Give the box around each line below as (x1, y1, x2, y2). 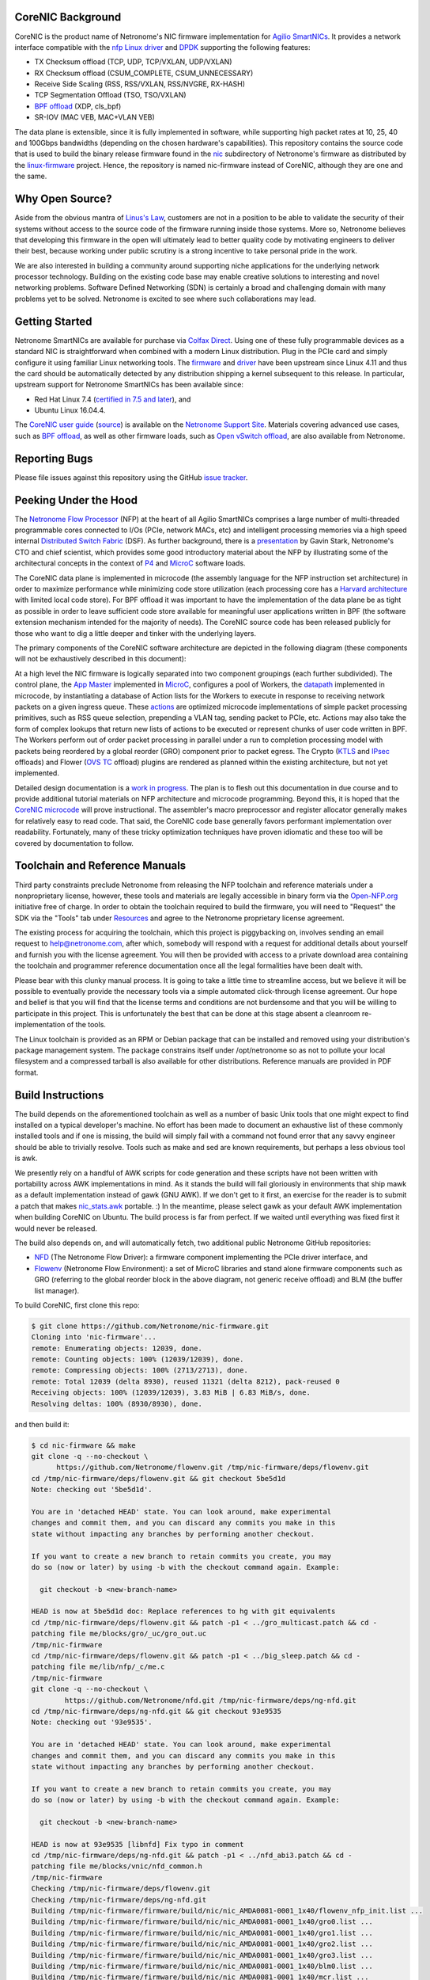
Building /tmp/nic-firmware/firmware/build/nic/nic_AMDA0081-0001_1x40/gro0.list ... (31, 1917, 373, 1926)
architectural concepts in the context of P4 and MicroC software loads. (14, 558, 246, 568)
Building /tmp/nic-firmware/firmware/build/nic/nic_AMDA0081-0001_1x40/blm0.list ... (31, 1961, 373, 1970)
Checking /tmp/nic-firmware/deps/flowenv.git (31, 1884, 211, 1893)
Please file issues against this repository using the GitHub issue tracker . (14, 472, 248, 482)
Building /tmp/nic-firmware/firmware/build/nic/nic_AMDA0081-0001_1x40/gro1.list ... (31, 1929, 373, 1937)
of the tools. (66, 1020, 107, 1030)
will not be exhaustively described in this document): (14, 654, 187, 664)
